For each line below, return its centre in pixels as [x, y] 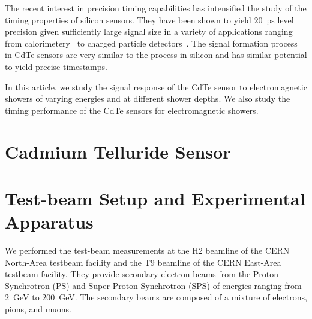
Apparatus [49, 222]
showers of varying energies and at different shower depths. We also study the [148, 98]
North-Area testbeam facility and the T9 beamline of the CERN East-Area [143, 262]
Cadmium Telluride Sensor [118, 151]
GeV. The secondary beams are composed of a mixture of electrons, [183, 297]
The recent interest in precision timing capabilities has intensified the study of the [156, 8]
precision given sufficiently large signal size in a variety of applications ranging [149, 31]
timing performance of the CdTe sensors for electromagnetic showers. [132, 110]
